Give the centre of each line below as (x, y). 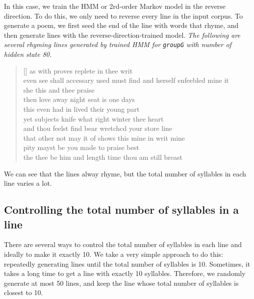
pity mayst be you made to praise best (81, 147)
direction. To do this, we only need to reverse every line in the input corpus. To (123, 15)
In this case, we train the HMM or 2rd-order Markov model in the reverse (115, 6)
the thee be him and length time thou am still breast (103, 157)
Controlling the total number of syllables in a (121, 210)
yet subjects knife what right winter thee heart (93, 118)
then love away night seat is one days (79, 99)
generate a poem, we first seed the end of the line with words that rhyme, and (121, 25)
